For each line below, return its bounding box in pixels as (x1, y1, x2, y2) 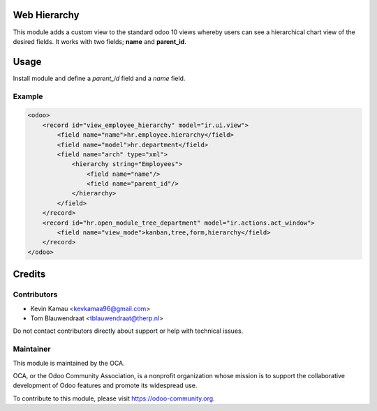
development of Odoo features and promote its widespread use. (13, 381, 198, 390)
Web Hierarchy (13, 9, 80, 21)
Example (13, 91, 43, 101)
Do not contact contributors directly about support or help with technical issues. (13, 327, 244, 335)
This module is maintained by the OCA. (13, 359, 125, 367)
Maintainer (13, 344, 51, 354)
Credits (13, 269, 46, 281)
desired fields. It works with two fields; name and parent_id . (13, 37, 186, 45)
